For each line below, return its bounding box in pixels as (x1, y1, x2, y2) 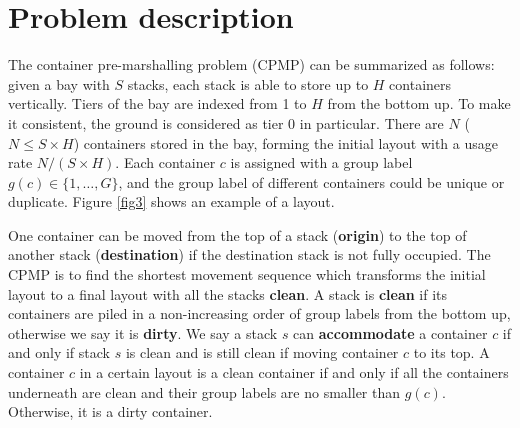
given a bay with (8, 73, 110, 94)
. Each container (115, 152, 216, 173)
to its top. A (413, 342, 490, 363)
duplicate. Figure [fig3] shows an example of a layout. (8, 191, 335, 212)
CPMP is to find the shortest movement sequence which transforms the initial (8, 264, 486, 285)
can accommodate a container (293, 322, 488, 343)
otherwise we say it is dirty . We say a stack (8, 322, 278, 343)
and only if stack (8, 342, 110, 363)
